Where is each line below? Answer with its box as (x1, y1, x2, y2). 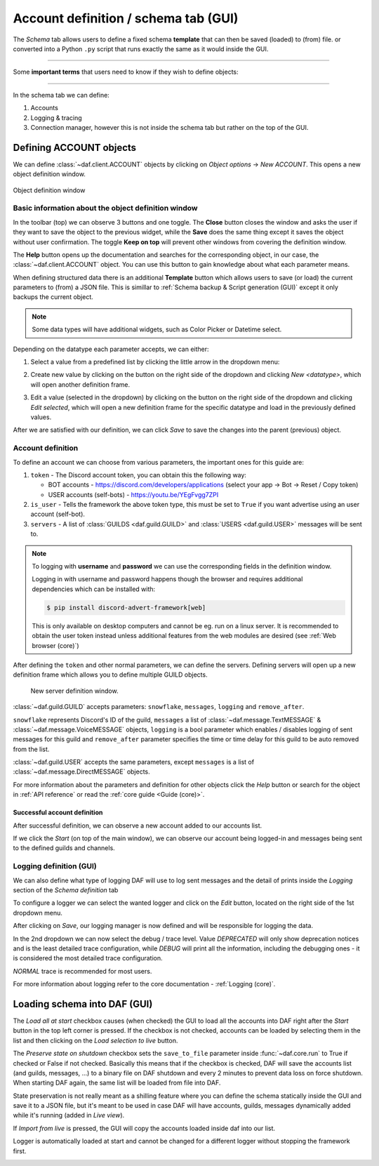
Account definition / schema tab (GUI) (13, 11, 239, 26)
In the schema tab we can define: (13, 91, 110, 99)
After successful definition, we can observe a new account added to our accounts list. (13, 821, 262, 830)
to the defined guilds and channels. (13, 844, 115, 852)
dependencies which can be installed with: (32, 585, 156, 593)
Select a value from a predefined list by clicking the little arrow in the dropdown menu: (30, 358, 280, 366)
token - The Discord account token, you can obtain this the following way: (30, 470, 247, 479)
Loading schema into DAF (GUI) (13, 998, 153, 1010)
